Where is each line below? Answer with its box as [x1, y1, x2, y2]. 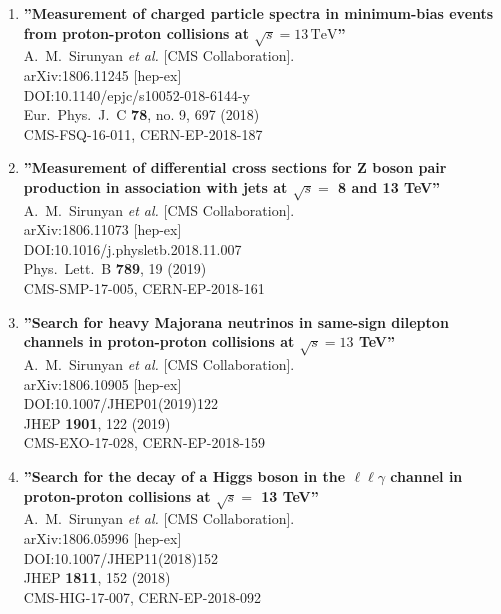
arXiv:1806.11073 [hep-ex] [23, 219, 182, 240]
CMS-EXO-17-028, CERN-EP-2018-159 [23, 432, 266, 453]
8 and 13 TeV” [338, 176, 441, 197]
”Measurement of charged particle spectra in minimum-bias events [23, 3, 494, 23]
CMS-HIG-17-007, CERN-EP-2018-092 [23, 586, 262, 607]
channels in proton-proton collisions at [23, 331, 295, 352]
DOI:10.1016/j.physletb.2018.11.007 [23, 238, 242, 259]
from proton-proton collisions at [23, 22, 249, 43]
